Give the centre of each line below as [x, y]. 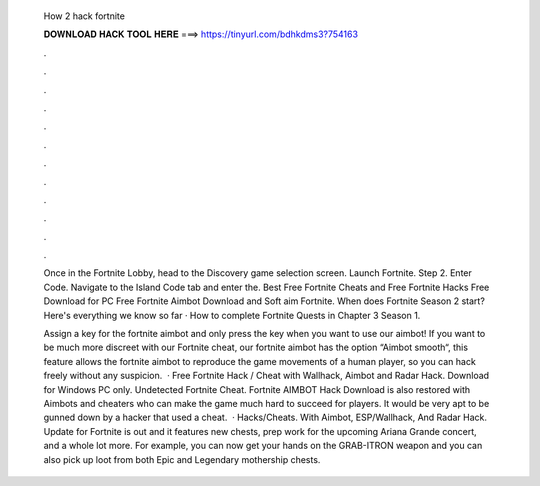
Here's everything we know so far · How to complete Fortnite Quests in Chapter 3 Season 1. [232, 315]
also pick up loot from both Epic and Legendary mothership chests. [182, 459]
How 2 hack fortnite [84, 16]
